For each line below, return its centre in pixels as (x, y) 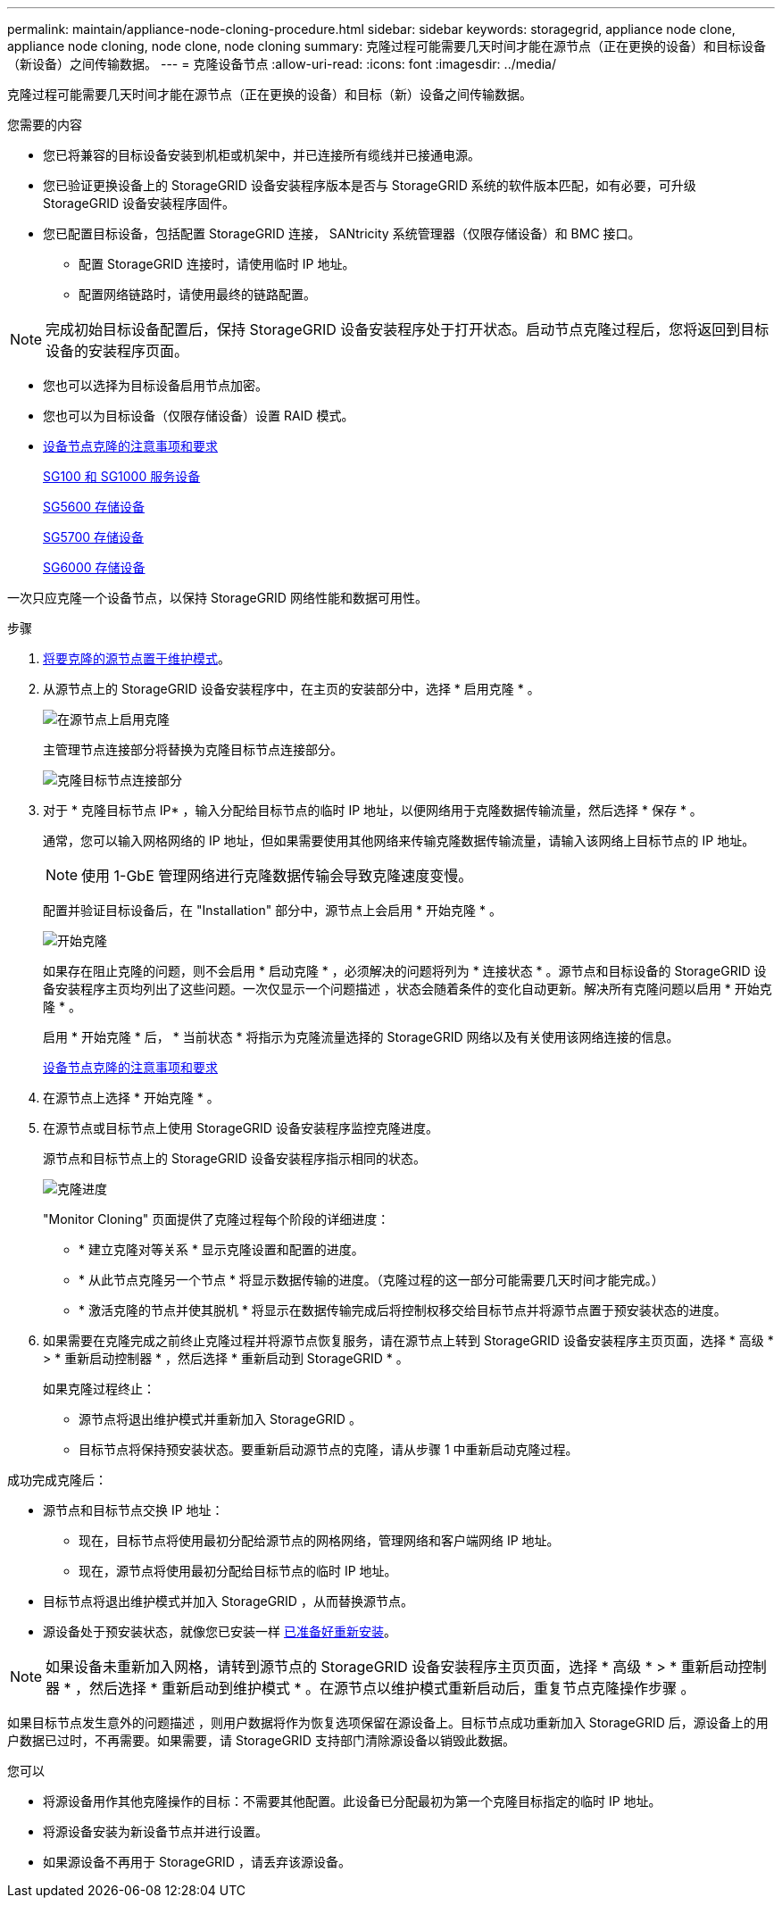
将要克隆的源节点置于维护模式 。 (137, 658)
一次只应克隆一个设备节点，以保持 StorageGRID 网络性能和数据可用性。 (217, 598)
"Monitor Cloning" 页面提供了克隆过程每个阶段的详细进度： (216, 1219)
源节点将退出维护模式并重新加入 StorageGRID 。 (220, 1419)
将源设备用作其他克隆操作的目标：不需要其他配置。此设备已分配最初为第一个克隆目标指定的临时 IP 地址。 (352, 1801)
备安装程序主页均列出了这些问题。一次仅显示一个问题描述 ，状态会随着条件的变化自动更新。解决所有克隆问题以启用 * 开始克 (408, 989)
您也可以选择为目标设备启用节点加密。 (155, 385)
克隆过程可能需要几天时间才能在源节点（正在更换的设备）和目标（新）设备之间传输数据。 (270, 94)
